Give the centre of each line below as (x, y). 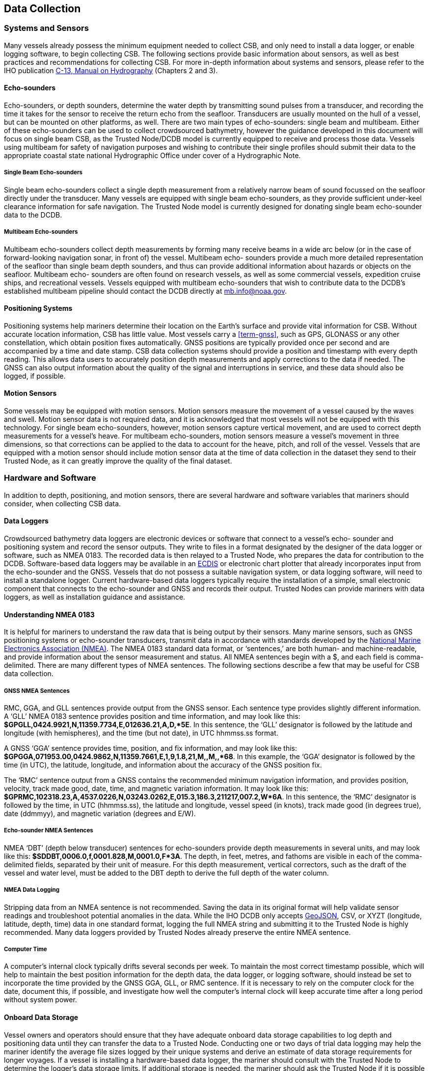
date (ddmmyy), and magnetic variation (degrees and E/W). (100, 813)
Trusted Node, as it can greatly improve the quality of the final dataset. (118, 461)
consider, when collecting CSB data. (63, 503)
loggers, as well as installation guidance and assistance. (95, 597)
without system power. (40, 1000)
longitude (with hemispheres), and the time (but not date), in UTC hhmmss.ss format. (141, 733)
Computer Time (26, 949)
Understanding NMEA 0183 (49, 614)
